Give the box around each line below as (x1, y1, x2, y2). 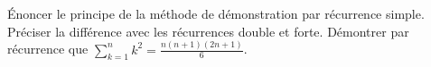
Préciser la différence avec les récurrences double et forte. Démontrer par (7, 21, 409, 40)
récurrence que (7, 39, 89, 58)
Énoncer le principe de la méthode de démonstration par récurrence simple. (7, 4, 425, 22)
